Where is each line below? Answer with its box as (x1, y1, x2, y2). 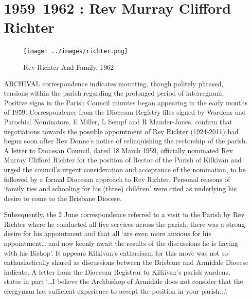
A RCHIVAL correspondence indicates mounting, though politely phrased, (4, 78, 224, 88)
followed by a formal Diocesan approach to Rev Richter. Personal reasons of (4, 174, 230, 184)
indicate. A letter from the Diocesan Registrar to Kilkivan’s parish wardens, (4, 266, 230, 277)
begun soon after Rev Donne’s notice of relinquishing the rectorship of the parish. (4, 136, 248, 146)
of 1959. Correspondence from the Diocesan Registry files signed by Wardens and (4, 107, 246, 117)
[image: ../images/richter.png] (23, 48, 128, 55)
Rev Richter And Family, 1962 (23, 61, 114, 72)
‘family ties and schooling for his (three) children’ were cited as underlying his (4, 183, 237, 194)
